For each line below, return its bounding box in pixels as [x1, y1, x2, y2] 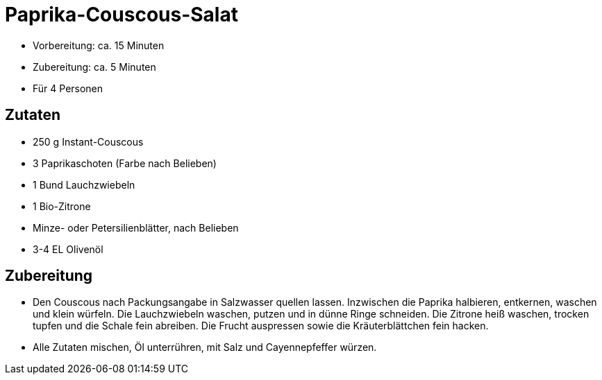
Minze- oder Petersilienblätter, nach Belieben [33, 221, 239, 234]
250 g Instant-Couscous [33, 135, 144, 148]
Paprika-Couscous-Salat [5, 3, 238, 26]
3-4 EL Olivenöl [33, 243, 103, 255]
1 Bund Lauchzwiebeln [33, 178, 135, 191]
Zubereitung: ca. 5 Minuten [33, 60, 156, 73]
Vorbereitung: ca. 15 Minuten [33, 39, 165, 51]
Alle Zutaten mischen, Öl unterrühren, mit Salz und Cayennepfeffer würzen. [33, 341, 377, 354]
